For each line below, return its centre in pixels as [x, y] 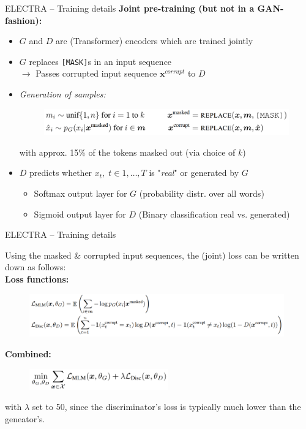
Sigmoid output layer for [80, 214]
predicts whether [61, 173]
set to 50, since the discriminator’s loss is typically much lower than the [166, 407]
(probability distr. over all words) [202, 193]
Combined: [28, 353]
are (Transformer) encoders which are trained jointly [154, 41]
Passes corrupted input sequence [96, 73]
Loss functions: [37, 279]
